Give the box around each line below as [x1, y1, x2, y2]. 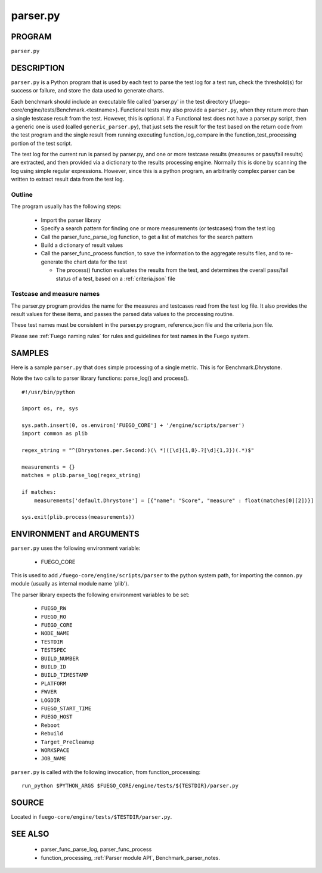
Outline [11, 191, 33, 199]
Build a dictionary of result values [41, 242, 123, 249]
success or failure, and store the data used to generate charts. [11, 87, 165, 94]
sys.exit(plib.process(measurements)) [21, 513, 135, 521]
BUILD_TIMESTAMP [41, 671, 89, 679]
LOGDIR [41, 696, 60, 704]
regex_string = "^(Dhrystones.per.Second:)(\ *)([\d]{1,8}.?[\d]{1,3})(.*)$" [21, 447, 255, 454]
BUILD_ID [41, 663, 67, 670]
